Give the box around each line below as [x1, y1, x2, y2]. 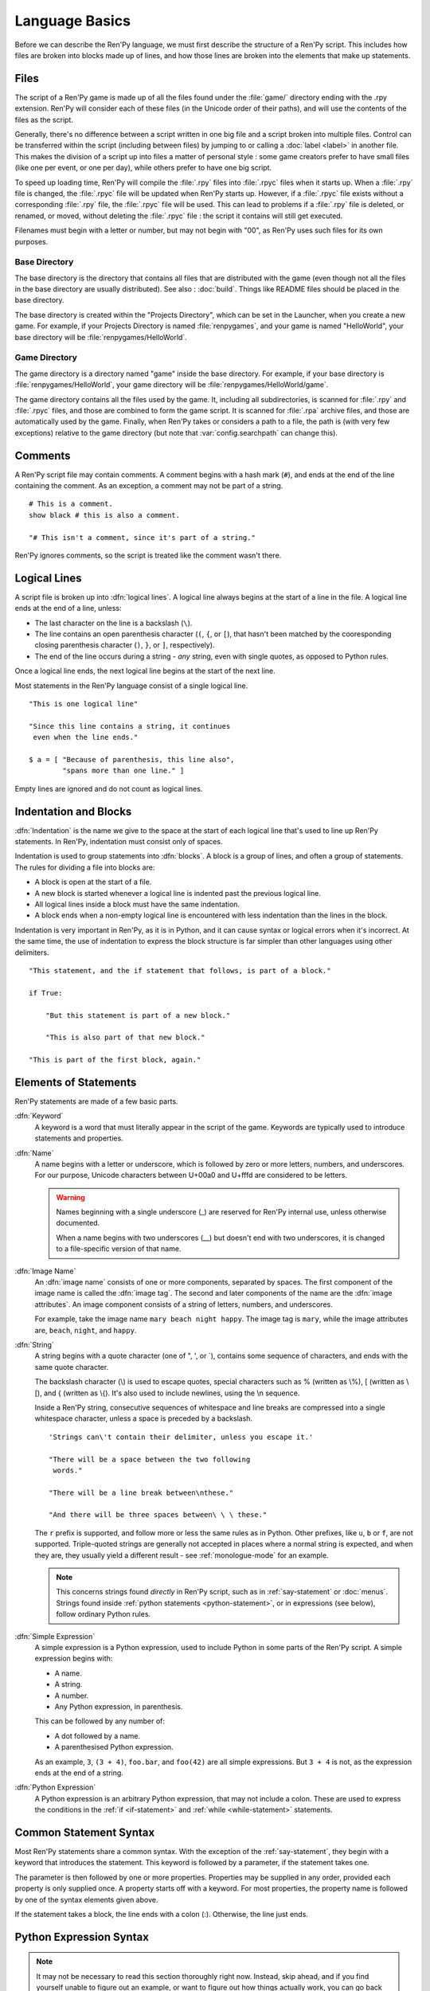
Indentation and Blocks [14, 804, 132, 818]
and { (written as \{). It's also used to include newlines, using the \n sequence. [44, 1388, 300, 1398]
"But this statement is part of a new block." [45, 1011, 231, 1019]
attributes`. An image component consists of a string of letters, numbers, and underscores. [34, 1299, 334, 1309]
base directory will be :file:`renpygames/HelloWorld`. [14, 332, 187, 342]
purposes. [14, 237, 49, 246]
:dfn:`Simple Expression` [14, 1631, 96, 1641]
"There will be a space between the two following [49, 1454, 251, 1464]
